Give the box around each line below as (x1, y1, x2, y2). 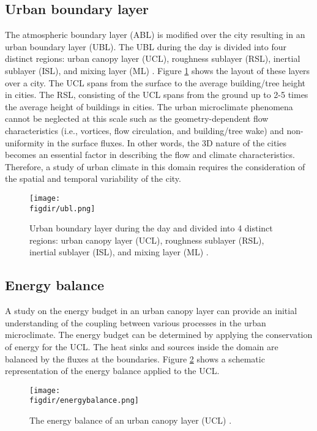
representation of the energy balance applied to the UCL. (5, 364, 220, 377)
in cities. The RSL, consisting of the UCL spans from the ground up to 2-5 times (5, 88, 308, 101)
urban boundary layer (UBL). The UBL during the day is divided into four (5, 40, 287, 53)
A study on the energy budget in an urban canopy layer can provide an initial (5, 304, 297, 317)
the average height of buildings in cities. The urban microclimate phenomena (5, 100, 293, 113)
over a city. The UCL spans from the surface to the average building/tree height (5, 76, 305, 89)
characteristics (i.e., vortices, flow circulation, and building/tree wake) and (5, 124, 284, 137)
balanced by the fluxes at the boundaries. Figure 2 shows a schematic (5, 352, 265, 365)
